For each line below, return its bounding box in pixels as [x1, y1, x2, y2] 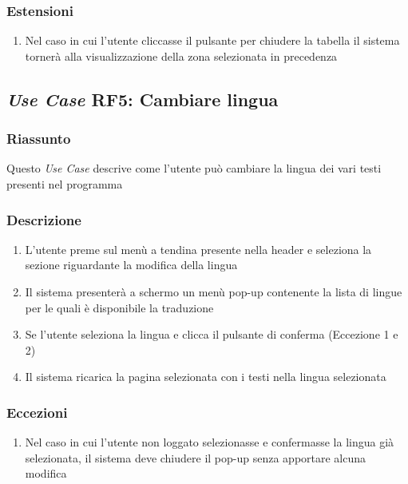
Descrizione [6, 209, 81, 229]
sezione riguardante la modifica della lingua [25, 256, 238, 273]
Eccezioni [6, 402, 68, 422]
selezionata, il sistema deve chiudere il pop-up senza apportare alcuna [25, 449, 366, 466]
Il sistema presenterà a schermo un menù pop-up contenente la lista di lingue [25, 284, 402, 300]
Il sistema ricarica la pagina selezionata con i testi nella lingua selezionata [25, 368, 386, 385]
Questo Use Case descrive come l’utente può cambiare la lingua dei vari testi [6, 160, 382, 177]
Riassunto [6, 129, 71, 149]
